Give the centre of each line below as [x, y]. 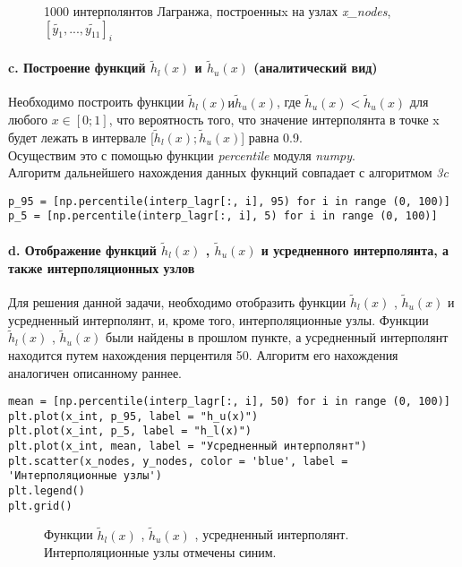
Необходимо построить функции [96, 102]
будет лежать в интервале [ [81, 137]
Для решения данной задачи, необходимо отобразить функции [177, 301]
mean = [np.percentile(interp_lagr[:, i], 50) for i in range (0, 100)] [229, 402]
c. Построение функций [77, 68]
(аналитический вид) [316, 68]
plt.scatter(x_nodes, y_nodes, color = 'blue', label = [178, 461]
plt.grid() [40, 506]
